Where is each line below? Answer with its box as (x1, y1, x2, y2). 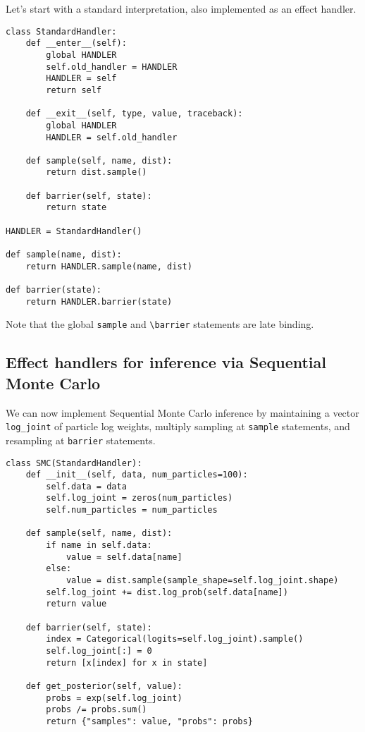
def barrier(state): (6, 285, 102, 295)
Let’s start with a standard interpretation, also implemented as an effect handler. (6, 1, 357, 16)
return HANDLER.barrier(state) (25, 296, 173, 307)
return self (46, 85, 102, 95)
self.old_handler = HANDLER (46, 61, 178, 72)
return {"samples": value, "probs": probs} (46, 716, 253, 726)
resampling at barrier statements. (6, 432, 156, 447)
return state (46, 202, 107, 213)
